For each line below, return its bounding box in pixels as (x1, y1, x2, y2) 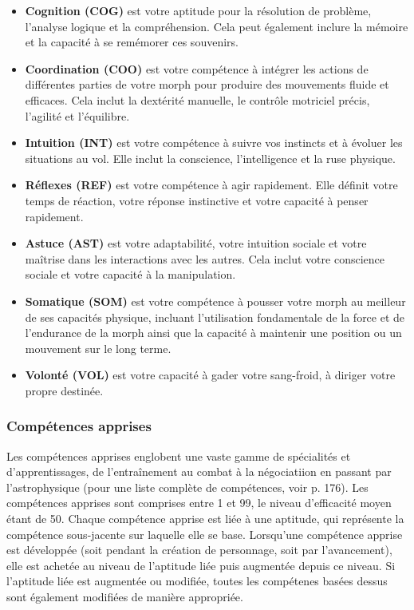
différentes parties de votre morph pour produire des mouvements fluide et (25, 76, 389, 93)
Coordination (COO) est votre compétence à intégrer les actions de (25, 60, 369, 77)
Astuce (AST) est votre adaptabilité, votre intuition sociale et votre (25, 235, 367, 252)
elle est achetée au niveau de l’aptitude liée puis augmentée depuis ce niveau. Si (6, 557, 396, 573)
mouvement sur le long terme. (25, 339, 172, 356)
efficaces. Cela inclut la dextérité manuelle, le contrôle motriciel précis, (25, 91, 370, 108)
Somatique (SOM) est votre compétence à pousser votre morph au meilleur (25, 292, 406, 309)
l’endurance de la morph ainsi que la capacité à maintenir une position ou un (25, 324, 402, 341)
